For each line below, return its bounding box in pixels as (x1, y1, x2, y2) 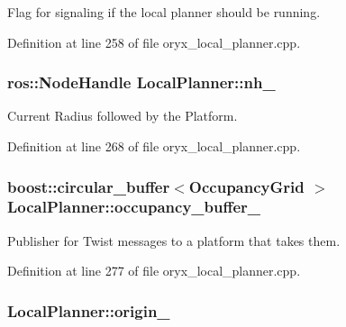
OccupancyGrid (188, 175, 305, 197)
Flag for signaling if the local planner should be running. (7, 3, 321, 21)
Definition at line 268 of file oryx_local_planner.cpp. (7, 137, 301, 155)
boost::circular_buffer (7, 175, 170, 197)
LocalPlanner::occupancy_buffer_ (7, 195, 261, 218)
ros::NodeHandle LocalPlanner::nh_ (7, 71, 276, 94)
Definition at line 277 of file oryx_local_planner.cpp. (7, 261, 301, 280)
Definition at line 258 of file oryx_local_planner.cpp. (7, 32, 301, 51)
